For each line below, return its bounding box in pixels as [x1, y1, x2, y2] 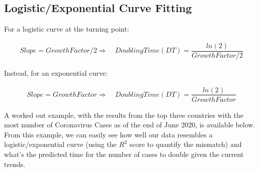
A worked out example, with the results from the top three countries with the [4, 109, 244, 120]
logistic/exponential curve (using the [4, 139, 117, 149]
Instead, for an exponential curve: [4, 67, 108, 78]
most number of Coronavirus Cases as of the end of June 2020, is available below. [4, 119, 255, 130]
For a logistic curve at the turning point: [4, 24, 129, 34]
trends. [4, 158, 26, 169]
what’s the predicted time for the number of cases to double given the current [4, 148, 244, 159]
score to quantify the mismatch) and [129, 139, 242, 149]
